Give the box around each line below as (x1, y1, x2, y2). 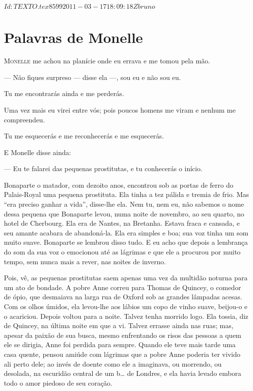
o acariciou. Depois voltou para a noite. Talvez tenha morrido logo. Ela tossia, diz (4, 311, 249, 321)
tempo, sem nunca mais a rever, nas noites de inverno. (4, 256, 166, 266)
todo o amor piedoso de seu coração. (4, 377, 113, 388)
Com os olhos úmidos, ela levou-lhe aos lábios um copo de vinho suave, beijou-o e (4, 301, 248, 311)
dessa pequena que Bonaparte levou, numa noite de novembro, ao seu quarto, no (4, 208, 244, 218)
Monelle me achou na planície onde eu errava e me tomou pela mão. (4, 56, 210, 66)
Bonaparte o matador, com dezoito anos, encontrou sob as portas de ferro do (4, 179, 234, 190)
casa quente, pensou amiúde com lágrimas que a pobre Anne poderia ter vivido (4, 349, 240, 359)
